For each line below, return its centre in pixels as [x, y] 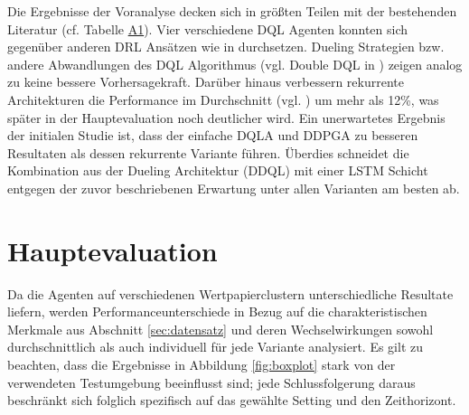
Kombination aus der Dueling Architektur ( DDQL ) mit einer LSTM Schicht [218, 170]
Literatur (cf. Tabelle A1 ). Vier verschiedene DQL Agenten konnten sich [208, 28]
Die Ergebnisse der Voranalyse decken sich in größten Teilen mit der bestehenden [232, 11]
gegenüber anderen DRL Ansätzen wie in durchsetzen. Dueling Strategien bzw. [226, 47]
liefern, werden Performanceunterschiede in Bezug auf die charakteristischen [217, 311]
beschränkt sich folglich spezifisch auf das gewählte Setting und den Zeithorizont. [232, 400]
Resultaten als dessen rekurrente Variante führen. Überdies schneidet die [208, 152]
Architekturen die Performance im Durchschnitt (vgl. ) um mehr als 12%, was [223, 99]
